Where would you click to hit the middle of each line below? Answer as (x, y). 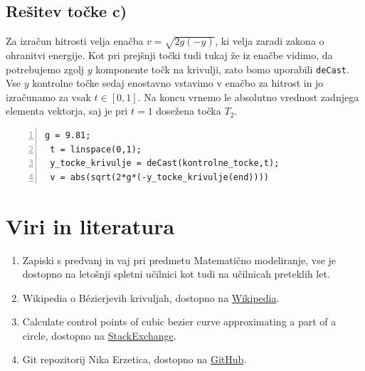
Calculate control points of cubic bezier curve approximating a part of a (179, 322)
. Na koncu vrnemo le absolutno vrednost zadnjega (248, 96)
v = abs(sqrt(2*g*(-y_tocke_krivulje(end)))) (159, 177)
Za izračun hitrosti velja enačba (75, 41)
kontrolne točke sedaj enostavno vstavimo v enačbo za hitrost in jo (178, 83)
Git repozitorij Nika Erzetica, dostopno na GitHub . (134, 359)
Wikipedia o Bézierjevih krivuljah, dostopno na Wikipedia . (151, 297)
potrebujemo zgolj (45, 69)
